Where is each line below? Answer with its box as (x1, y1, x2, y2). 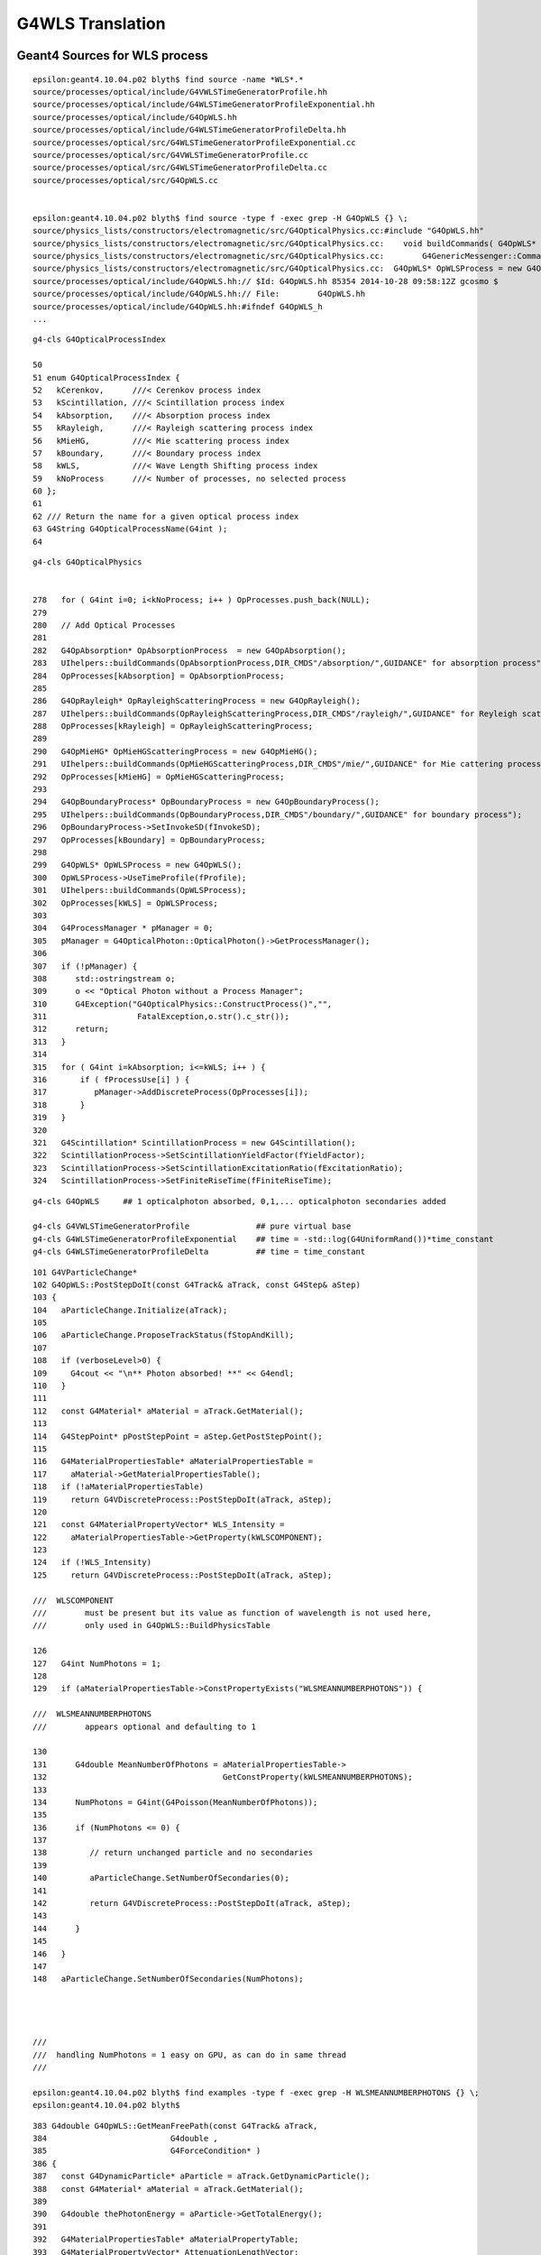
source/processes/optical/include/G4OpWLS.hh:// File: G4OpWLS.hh (32, 289, 366, 299)
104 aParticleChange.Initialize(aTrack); (32, 1304, 228, 1315)
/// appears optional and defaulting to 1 (32, 1721, 257, 1732)
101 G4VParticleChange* (32, 1267, 138, 1277)
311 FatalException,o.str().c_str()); (32, 1011, 290, 1022)
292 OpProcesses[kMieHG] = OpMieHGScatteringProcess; (32, 771, 285, 782)
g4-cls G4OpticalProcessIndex (32, 335, 167, 345)
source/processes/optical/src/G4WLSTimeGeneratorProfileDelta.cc (32, 162, 328, 173)
